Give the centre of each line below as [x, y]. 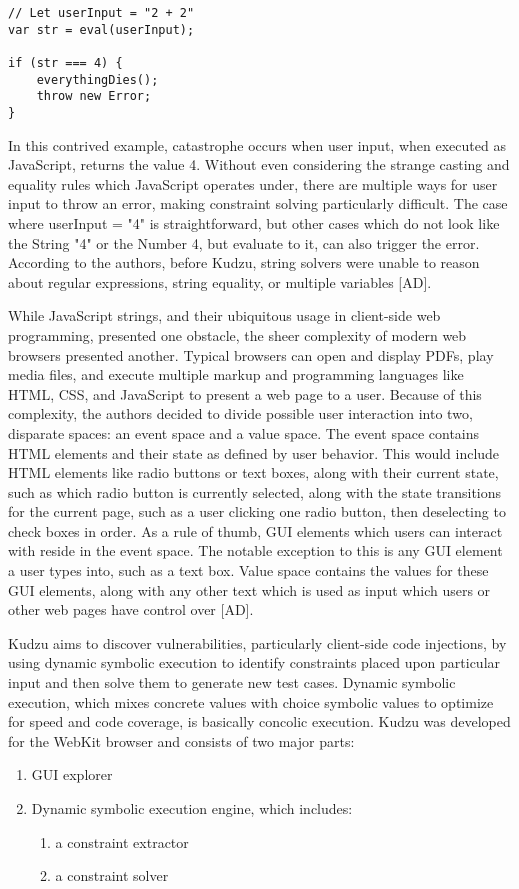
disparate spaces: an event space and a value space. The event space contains [244, 432]
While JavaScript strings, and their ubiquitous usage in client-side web [224, 315]
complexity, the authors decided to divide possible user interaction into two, [240, 413]
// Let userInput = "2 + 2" [101, 13]
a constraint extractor [122, 841]
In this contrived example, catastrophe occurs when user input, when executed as [257, 144]
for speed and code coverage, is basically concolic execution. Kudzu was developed [259, 721]
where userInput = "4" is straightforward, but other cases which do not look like [254, 222]
